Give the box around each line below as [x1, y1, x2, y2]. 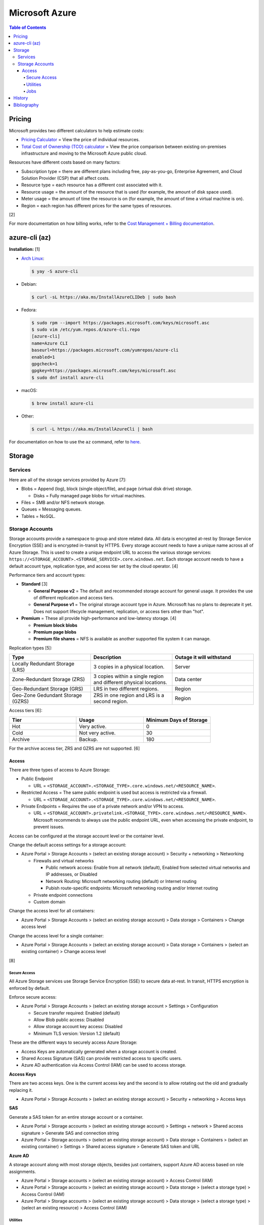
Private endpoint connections [33, 892, 93, 898]
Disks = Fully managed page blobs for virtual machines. [33, 492, 146, 498]
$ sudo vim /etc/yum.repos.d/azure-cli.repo [31, 327, 140, 333]
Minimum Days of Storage [146, 716, 208, 723]
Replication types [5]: [9, 645, 52, 651]
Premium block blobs [33, 622, 78, 628]
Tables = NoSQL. [21, 513, 56, 519]
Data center [175, 676, 202, 683]
